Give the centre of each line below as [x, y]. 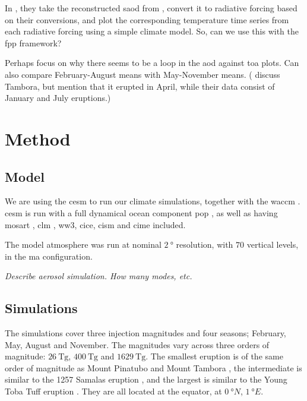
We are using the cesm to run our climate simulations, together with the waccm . [153, 201]
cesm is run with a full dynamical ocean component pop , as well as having [141, 212]
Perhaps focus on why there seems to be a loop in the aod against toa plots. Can [152, 63]
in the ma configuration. [49, 256]
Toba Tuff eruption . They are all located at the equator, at [113, 391]
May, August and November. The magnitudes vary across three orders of [137, 344]
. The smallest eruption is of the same [214, 356]
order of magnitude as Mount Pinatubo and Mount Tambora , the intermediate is [153, 367]
